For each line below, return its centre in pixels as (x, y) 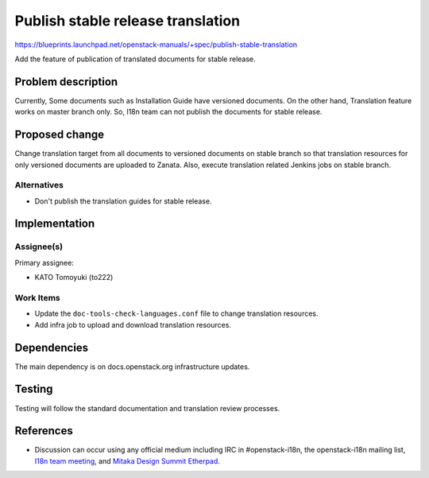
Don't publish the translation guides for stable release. (123, 201)
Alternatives (39, 185)
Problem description (66, 82)
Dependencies (52, 347)
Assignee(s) (39, 247)
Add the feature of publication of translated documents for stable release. (135, 59)
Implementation (55, 224)
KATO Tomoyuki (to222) (74, 278)
